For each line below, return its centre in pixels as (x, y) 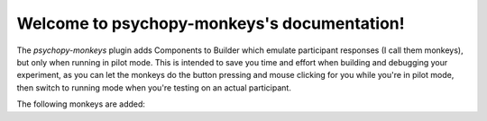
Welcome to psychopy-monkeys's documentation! (211, 23)
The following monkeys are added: (81, 104)
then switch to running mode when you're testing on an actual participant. (154, 87)
